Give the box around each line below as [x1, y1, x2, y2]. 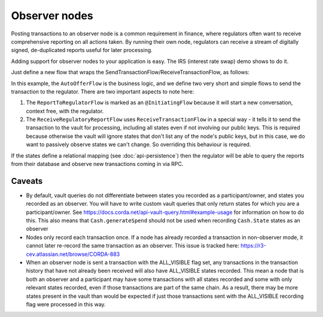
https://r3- [240, 242, 266, 249]
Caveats [11, 176, 43, 186]
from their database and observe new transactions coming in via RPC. [11, 161, 184, 168]
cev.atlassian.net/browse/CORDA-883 [26, 250, 120, 258]
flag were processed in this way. [26, 301, 106, 308]
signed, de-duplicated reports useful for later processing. [11, 47, 153, 54]
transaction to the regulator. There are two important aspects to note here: [11, 87, 194, 95]
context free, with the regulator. [26, 107, 104, 114]
